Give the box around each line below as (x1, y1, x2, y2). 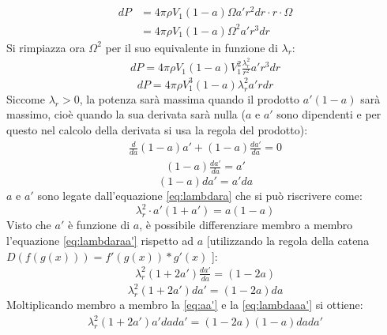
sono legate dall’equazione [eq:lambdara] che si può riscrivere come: (37, 187, 363, 204)
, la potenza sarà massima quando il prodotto (79, 90, 300, 107)
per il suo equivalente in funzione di (105, 39, 278, 55)
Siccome (6, 90, 45, 107)
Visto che (6, 216, 51, 233)
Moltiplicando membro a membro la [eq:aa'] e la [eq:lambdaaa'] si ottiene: (6, 296, 363, 313)
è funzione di (67, 216, 130, 233)
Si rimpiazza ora (6, 39, 85, 55)
